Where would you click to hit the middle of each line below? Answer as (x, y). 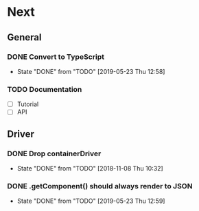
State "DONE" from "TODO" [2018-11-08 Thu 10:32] (90, 168)
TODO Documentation (45, 89)
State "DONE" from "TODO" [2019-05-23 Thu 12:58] (91, 71)
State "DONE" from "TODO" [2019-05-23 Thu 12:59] (91, 201)
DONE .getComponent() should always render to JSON (100, 186)
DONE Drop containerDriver (54, 153)
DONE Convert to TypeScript (56, 57)
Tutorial (28, 104)
